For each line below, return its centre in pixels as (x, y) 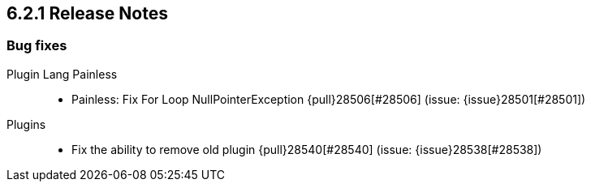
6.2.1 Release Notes (87, 13)
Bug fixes (37, 46)
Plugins (26, 124)
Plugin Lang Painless (62, 74)
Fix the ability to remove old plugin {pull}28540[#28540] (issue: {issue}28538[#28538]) (307, 149)
